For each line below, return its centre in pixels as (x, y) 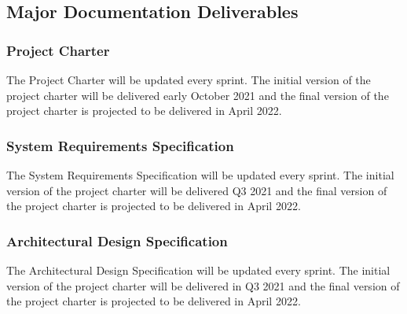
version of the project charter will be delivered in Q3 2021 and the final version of (203, 285)
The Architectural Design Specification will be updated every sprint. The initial (198, 270)
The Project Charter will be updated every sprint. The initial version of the (189, 79)
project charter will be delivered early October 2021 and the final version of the (198, 95)
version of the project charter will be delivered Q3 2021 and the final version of (197, 190)
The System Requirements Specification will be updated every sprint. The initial (200, 175)
